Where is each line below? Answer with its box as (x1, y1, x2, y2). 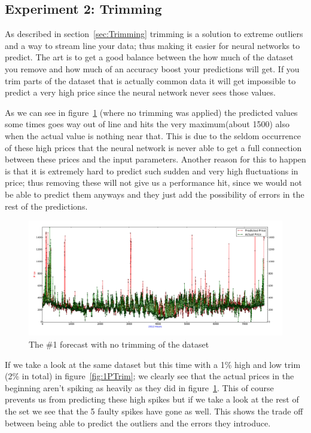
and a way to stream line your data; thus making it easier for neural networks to (5, 39, 300, 51)
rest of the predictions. (5, 199, 88, 212)
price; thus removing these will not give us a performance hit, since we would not (5, 176, 303, 189)
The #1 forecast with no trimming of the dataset (29, 338, 209, 351)
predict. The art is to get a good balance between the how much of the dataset (5, 51, 294, 63)
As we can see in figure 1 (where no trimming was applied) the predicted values (5, 106, 298, 118)
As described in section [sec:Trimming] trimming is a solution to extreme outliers (5, 27, 303, 40)
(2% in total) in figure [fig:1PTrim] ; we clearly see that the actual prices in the (5, 370, 294, 382)
